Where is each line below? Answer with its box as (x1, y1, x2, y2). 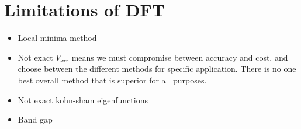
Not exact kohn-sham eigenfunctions (18, 93, 148, 106)
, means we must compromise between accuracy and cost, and (67, 51, 288, 63)
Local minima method (18, 32, 97, 44)
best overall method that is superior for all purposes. (18, 74, 207, 86)
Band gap (18, 113, 53, 125)
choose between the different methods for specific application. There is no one (18, 62, 296, 75)
